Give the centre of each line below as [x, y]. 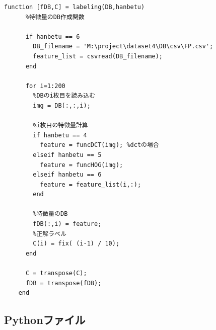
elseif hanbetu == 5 [67, 155]
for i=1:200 [45, 86]
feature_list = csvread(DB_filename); [98, 56]
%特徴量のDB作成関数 [55, 17]
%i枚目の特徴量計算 [60, 126]
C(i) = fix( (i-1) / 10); [76, 244]
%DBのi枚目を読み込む [64, 96]
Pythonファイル [45, 320]
